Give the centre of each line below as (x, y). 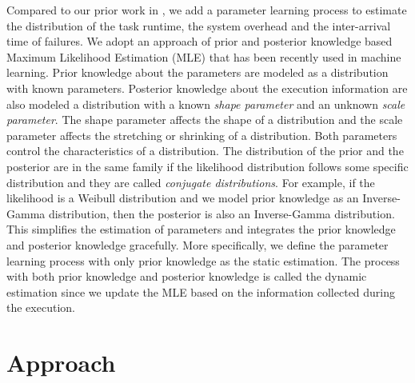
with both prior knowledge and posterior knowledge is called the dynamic (187, 276)
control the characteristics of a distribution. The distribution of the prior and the (205, 151)
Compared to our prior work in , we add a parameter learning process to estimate (207, 10)
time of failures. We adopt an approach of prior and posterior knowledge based (200, 41)
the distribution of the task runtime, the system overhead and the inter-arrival (199, 25)
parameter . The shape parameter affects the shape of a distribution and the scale (205, 120)
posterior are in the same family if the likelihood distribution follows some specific (207, 166)
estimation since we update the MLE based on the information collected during (201, 291)
